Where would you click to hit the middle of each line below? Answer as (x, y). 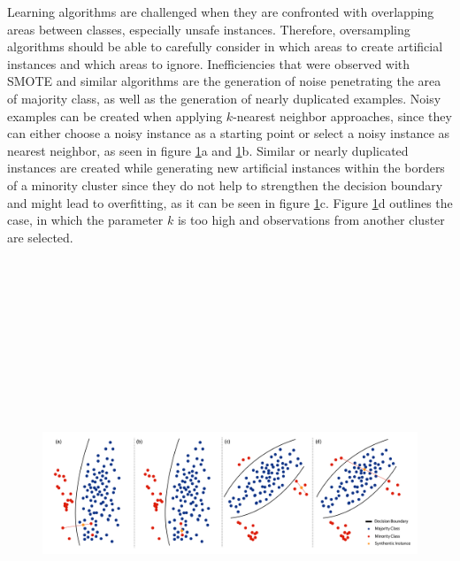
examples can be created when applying (115, 115)
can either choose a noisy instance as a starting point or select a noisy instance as (229, 133)
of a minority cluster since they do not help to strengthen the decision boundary (225, 184)
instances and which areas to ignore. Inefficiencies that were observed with (209, 63)
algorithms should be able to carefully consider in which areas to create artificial (225, 46)
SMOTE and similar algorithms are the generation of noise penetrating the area (224, 81)
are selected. (40, 237)
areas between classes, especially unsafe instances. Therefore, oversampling (209, 29)
